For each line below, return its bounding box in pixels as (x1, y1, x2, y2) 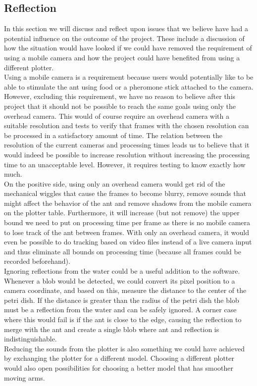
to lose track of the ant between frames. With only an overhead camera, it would (4, 227, 249, 237)
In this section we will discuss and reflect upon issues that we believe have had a (4, 23, 248, 34)
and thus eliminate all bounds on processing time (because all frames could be (4, 246, 241, 256)
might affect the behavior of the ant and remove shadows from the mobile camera (4, 197, 252, 208)
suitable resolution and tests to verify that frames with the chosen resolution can (4, 120, 249, 131)
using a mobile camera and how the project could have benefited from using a (4, 52, 240, 62)
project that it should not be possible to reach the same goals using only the (4, 100, 236, 111)
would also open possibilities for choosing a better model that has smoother (4, 362, 234, 373)
